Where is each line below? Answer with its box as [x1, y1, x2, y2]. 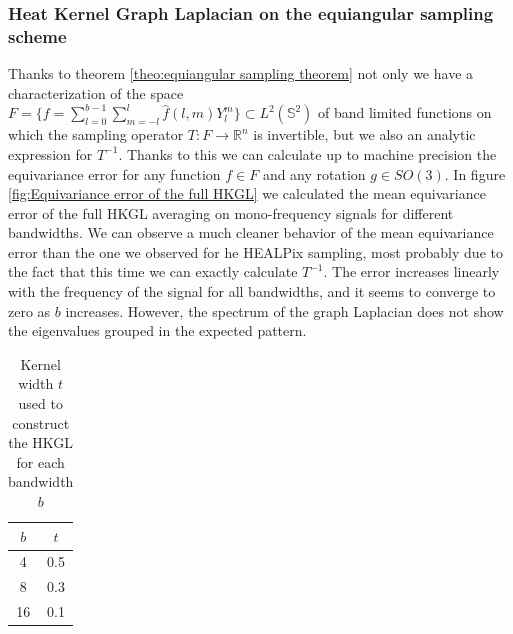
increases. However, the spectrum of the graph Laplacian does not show [65, 300, 504, 321]
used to [18, 393, 63, 414]
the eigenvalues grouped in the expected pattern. [8, 320, 307, 341]
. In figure [444, 163, 506, 184]
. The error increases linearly [323, 261, 500, 282]
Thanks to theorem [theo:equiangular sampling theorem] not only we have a [8, 63, 474, 84]
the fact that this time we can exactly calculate [8, 261, 298, 282]
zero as [8, 300, 51, 321]
